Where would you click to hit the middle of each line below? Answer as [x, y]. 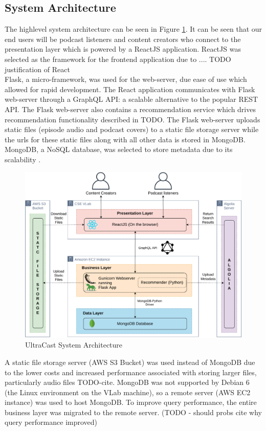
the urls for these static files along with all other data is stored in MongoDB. [125, 139]
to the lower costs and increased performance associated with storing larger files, [131, 372]
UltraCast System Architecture [74, 345]
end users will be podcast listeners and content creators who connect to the [123, 39]
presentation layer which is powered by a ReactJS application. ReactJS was [123, 49]
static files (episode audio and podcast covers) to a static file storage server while [132, 129]
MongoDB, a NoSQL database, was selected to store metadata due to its [119, 149]
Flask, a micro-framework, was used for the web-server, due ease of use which [126, 79]
